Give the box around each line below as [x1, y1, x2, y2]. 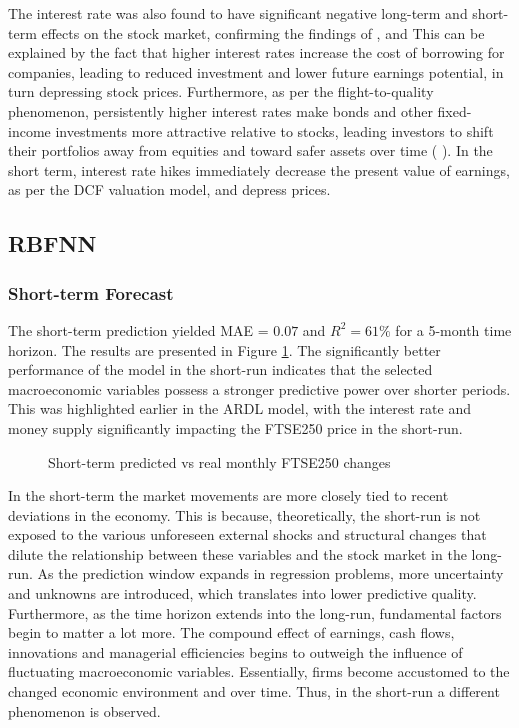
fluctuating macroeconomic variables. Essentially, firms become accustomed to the [8, 661, 510, 682]
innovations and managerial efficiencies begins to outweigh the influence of [8, 641, 463, 662]
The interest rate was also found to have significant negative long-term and [8, 3, 468, 23]
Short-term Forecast [8, 280, 174, 305]
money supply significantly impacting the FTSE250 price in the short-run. [8, 417, 463, 438]
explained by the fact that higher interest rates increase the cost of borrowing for [8, 42, 505, 63]
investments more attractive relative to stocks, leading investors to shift [55, 120, 494, 141]
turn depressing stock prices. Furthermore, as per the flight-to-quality [8, 81, 434, 102]
